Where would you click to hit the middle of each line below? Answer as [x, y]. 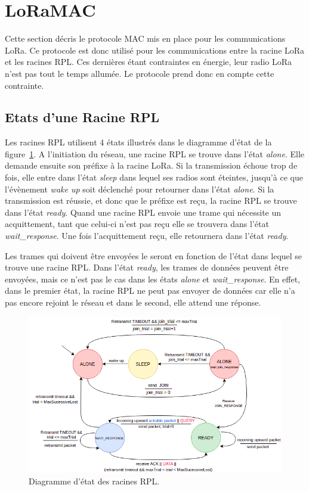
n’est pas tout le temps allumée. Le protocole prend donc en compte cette [140, 73]
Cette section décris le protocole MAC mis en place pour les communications [145, 38]
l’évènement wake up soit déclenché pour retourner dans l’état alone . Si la [140, 189]
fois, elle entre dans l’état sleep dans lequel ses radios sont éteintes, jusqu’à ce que [154, 177]
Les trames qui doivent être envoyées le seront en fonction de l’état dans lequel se [154, 255]
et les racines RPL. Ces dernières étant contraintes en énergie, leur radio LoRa [149, 62]
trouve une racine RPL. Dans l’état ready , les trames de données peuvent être [147, 267]
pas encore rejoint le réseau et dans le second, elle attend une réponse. [133, 302]
